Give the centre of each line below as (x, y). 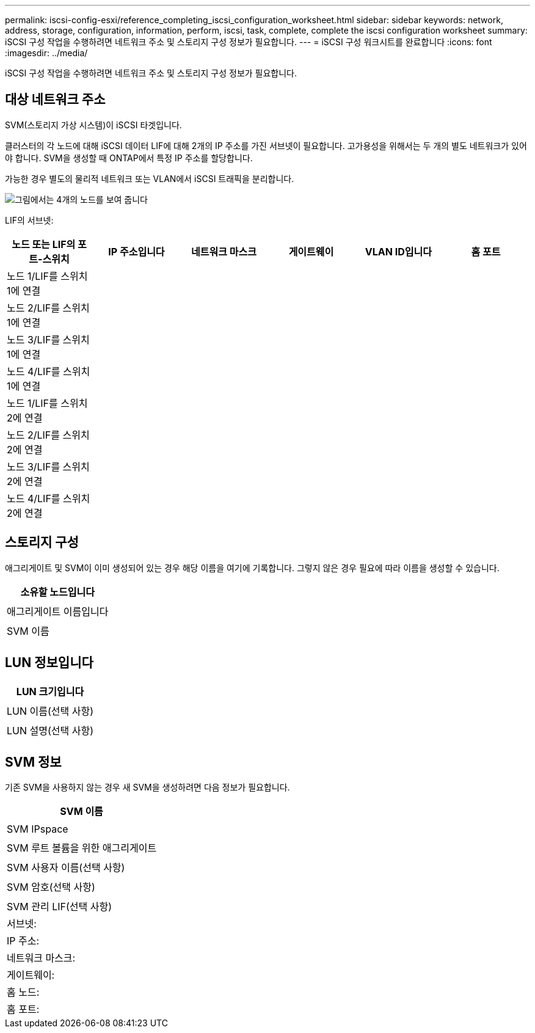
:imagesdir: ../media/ (46, 53)
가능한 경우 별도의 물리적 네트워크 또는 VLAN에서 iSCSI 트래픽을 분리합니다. (150, 178)
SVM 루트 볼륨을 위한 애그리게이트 (82, 848)
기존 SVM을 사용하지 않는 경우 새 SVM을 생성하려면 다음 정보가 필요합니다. (147, 787)
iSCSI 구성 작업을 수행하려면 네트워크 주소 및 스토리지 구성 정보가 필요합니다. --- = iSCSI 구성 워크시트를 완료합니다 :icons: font (249, 42)
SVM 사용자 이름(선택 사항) (66, 868)
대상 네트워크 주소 (55, 100)
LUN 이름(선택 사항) (50, 711)
